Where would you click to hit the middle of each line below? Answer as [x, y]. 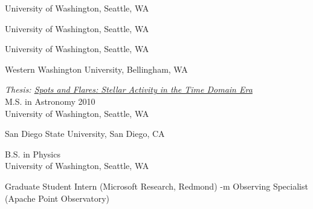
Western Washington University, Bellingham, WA [96, 69]
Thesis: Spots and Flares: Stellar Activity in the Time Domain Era [129, 89]
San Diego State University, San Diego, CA [85, 134]
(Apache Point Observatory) [57, 198]
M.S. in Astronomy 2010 [50, 101]
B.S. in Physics [33, 154]
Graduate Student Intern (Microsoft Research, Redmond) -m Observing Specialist [156, 186]
